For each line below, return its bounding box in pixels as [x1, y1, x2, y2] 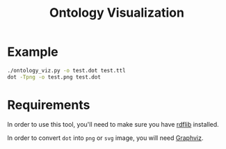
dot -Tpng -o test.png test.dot [7, 73, 101, 81]
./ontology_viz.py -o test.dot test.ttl [7, 67, 127, 74]
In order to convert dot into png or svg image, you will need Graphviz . [7, 134, 204, 142]
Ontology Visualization [49, 5, 184, 21]
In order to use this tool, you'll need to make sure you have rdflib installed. [7, 120, 219, 128]
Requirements [7, 97, 90, 113]
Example [7, 44, 58, 60]
